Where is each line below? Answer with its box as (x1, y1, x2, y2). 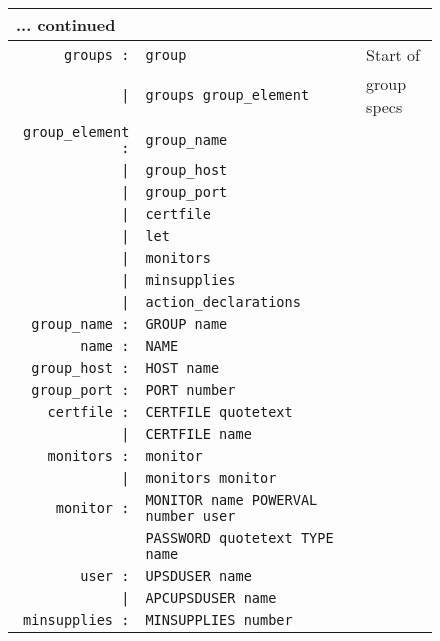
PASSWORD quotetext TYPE (145, 530, 334, 546)
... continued (16, 13, 116, 36)
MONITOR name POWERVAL (145, 492, 318, 508)
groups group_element (145, 87, 310, 103)
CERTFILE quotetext (145, 404, 293, 420)
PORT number (145, 382, 236, 398)
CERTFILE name (145, 426, 252, 442)
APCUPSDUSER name (145, 590, 277, 606)
